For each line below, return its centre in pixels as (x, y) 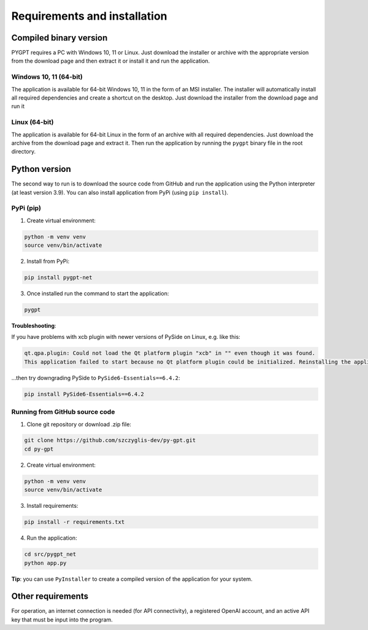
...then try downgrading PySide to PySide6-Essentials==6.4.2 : (96, 378)
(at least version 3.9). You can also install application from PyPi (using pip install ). (120, 192)
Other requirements (50, 597)
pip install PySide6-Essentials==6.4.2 (84, 394)
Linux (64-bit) (33, 122)
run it (18, 106)
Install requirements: (52, 506)
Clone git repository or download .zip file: (79, 424)
